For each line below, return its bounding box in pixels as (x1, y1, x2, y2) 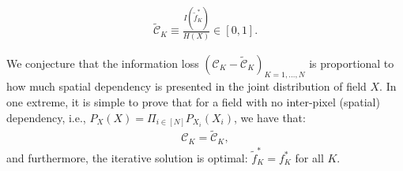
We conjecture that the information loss (6, 54, 199, 71)
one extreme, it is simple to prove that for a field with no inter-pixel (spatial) (6, 94, 380, 110)
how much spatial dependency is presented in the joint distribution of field (6, 78, 367, 95)
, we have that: (233, 109, 306, 125)
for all (295, 149, 324, 165)
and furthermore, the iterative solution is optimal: (6, 149, 248, 165)
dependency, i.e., (6, 109, 86, 125)
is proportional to (309, 54, 394, 71)
